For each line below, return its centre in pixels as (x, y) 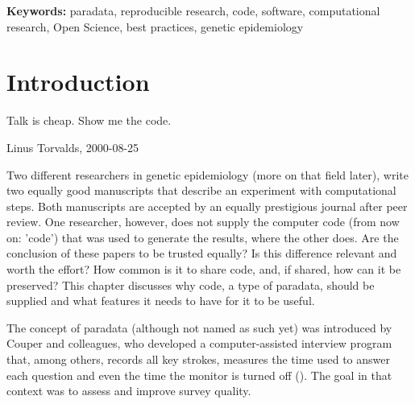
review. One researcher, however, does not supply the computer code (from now (203, 222)
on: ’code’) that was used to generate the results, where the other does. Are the (203, 237)
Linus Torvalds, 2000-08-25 (73, 147)
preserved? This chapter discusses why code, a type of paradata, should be (191, 284)
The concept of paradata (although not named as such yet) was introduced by (199, 327)
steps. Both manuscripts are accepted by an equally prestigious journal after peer (207, 206)
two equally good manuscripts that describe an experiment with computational (201, 190)
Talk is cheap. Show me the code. (89, 120)
